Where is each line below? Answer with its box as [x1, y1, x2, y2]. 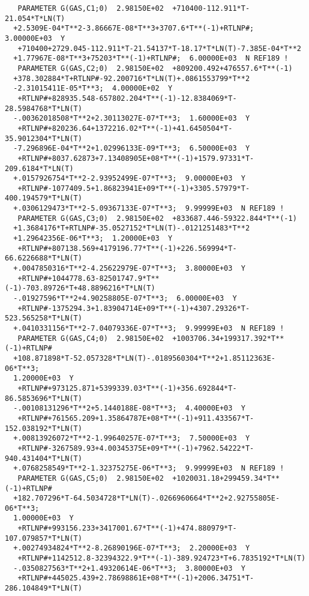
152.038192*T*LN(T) [5, 424, 82, 433]
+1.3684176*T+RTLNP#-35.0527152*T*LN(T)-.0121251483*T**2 [13, 224, 250, 233]
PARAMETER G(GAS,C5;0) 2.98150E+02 [17, 474, 164, 483]
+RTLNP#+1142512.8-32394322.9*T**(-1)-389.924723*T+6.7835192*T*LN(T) [17, 554, 306, 563]
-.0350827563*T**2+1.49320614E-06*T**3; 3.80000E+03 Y [13, 564, 245, 573]
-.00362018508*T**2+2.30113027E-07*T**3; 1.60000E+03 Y [13, 114, 250, 123]
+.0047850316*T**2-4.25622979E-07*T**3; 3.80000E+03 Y [13, 264, 245, 273]
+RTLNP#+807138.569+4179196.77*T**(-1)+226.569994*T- [17, 244, 237, 253]
